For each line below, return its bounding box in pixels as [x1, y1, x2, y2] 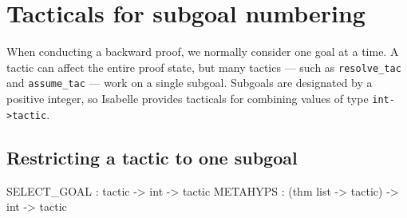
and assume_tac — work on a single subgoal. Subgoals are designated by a [6, 74, 373, 91]
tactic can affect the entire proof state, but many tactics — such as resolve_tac [6, 58, 401, 75]
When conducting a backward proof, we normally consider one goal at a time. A [6, 43, 399, 60]
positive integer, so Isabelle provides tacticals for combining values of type [6, 90, 369, 107]
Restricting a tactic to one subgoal [6, 145, 298, 169]
